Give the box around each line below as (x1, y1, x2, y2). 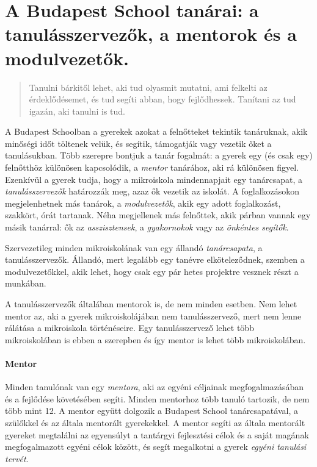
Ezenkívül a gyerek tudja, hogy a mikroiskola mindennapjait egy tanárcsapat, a (5, 173, 303, 185)
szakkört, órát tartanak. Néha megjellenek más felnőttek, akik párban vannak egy (5, 209, 311, 221)
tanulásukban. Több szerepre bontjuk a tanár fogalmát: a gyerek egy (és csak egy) (5, 149, 313, 162)
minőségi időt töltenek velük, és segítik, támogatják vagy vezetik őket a (5, 137, 272, 149)
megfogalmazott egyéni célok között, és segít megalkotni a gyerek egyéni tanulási (5, 440, 307, 453)
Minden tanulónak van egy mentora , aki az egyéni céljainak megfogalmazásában (5, 380, 304, 393)
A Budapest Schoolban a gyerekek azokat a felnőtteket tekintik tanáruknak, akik (5, 125, 308, 138)
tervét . (5, 452, 29, 465)
